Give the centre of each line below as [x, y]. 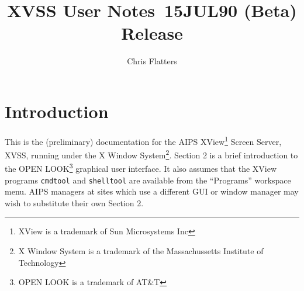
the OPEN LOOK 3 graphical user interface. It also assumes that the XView [141, 167]
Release [152, 33]
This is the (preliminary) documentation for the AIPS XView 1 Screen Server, [143, 140]
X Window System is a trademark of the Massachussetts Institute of [141, 251]
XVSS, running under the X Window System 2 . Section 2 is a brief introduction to [151, 154]
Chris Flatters [152, 61]
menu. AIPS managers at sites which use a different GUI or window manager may [152, 191]
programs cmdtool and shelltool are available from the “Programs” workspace [148, 180]
